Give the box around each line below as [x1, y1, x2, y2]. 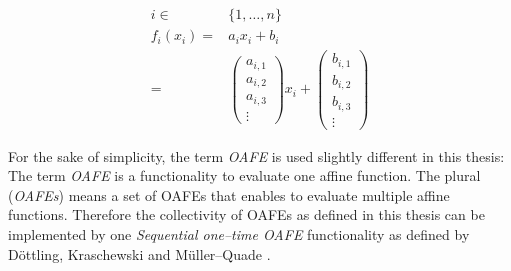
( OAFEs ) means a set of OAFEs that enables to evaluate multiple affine [8, 184, 450, 205]
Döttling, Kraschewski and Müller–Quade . [8, 243, 271, 264]
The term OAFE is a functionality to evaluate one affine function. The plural [8, 165, 481, 186]
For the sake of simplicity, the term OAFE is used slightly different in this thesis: [8, 145, 505, 166]
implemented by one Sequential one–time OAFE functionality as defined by [8, 224, 470, 245]
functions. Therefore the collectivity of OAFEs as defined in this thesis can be [8, 204, 485, 225]
